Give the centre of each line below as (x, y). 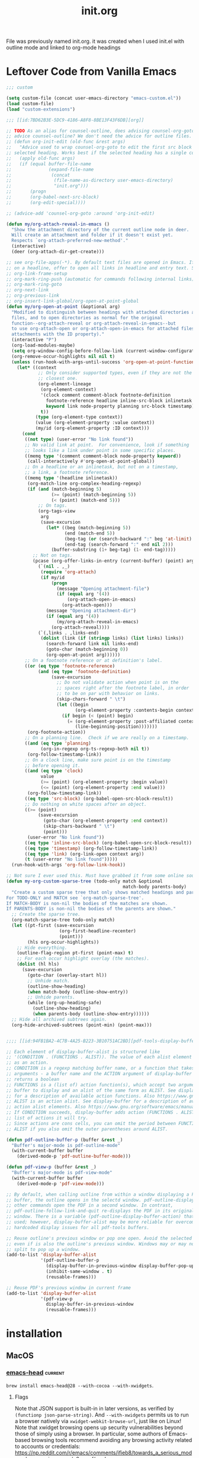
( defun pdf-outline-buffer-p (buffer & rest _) (65, 1140)
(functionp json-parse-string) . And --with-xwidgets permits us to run (102, 1415)
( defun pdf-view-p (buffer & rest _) (51, 1167)
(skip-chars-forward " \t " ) (91, 699)
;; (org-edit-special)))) (46, 202)
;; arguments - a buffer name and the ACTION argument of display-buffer (99, 1074)
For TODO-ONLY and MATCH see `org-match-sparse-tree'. (75, 898)
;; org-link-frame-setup (37, 274)
